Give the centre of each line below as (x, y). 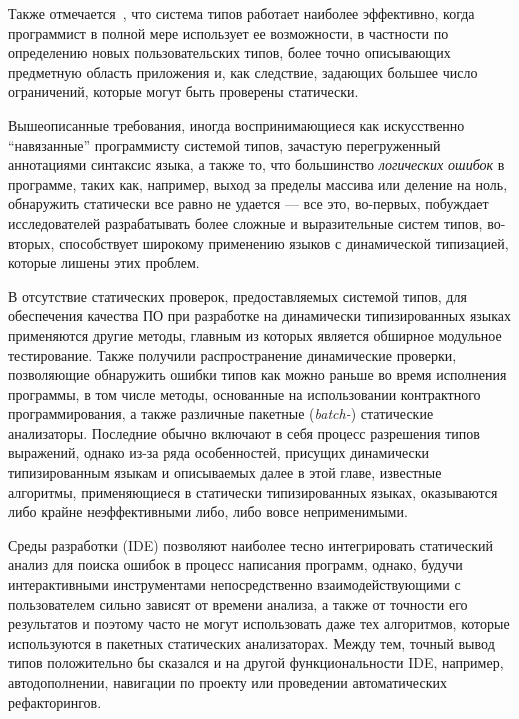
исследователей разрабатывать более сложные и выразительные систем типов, (245, 222)
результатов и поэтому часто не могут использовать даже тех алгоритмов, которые (259, 623)
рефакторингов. (55, 701)
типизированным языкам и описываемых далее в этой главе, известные (225, 472)
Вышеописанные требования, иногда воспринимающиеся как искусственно (236, 124)
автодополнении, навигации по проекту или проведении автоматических (227, 682)
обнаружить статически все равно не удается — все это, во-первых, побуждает (248, 203)
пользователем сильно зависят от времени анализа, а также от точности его (238, 603)
